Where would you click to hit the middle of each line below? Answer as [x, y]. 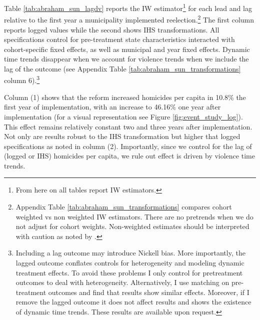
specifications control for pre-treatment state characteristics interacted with [119, 39]
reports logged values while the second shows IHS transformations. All [112, 29]
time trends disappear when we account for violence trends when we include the [126, 59]
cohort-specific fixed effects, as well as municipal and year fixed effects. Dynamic [127, 49]
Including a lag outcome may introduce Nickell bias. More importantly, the [130, 253]
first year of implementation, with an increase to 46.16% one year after [112, 107]
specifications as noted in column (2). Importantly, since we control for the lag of [128, 146]
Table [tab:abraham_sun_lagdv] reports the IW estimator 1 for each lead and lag [128, 7]
